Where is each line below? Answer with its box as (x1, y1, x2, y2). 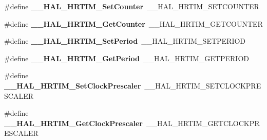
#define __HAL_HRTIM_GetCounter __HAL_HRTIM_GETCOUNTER (4, 18, 263, 29)
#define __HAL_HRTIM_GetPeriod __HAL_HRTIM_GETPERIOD (4, 52, 249, 63)
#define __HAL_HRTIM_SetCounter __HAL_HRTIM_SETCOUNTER (4, 1, 259, 11)
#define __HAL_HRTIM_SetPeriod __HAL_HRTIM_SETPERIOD (4, 36, 246, 46)
